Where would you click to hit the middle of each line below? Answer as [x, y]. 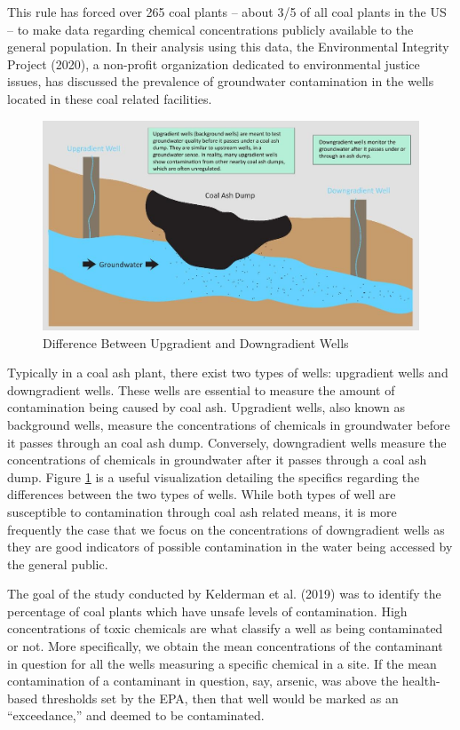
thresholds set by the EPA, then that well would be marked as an [220, 698]
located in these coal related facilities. [110, 98]
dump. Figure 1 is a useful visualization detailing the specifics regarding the [214, 476]
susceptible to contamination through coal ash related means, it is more [202, 511]
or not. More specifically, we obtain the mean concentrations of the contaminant [225, 646]
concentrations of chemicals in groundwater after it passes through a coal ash [217, 460]
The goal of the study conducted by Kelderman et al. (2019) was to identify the [224, 594]
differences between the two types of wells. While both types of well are [202, 494]
